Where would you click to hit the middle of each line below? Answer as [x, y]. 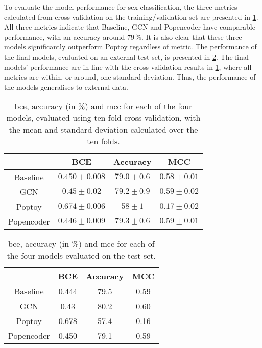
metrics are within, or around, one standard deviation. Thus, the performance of [130, 77]
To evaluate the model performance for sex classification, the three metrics [121, 7]
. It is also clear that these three [192, 36]
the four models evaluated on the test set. [81, 256]
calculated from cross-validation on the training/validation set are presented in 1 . [131, 17]
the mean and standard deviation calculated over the [103, 130]
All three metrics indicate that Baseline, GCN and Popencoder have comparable [130, 27]
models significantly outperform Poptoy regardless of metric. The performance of [130, 47]
